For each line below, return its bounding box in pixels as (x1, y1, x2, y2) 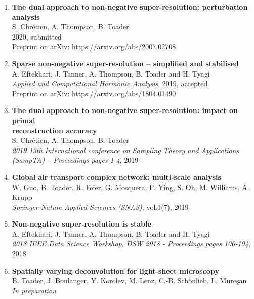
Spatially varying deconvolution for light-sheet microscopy (12, 265, 219, 276)
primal (12, 115, 35, 125)
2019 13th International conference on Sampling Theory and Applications (12, 144, 239, 155)
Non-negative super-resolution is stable (12, 218, 151, 229)
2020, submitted (12, 31, 62, 42)
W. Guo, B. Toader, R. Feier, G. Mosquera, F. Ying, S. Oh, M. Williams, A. (12, 181, 249, 192)
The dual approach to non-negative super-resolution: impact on (12, 105, 238, 116)
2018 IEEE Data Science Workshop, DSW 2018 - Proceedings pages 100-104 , (12, 238, 250, 249)
